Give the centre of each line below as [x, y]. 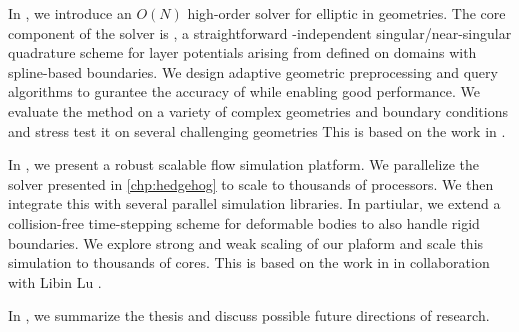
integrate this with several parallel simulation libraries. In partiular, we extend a [254, 203]
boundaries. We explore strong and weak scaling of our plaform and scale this [246, 242]
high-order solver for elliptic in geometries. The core [346, 13]
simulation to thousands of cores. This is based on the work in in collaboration [249, 262]
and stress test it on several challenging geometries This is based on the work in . [257, 130]
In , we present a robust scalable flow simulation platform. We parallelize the [244, 164]
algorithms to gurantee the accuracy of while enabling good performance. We [244, 91]
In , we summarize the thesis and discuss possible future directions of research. [249, 315]
